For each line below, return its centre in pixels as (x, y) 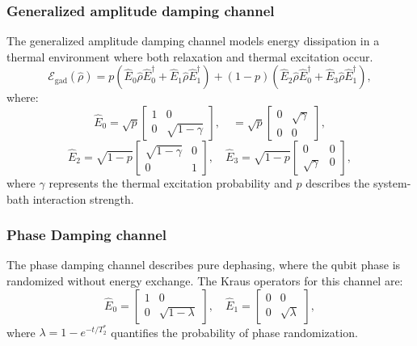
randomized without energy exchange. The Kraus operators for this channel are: (205, 281)
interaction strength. (83, 198)
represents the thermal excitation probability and (171, 183)
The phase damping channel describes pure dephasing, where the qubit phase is (204, 265)
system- (392, 183)
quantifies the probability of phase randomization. (234, 332)
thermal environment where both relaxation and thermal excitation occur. (190, 56)
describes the (338, 183)
